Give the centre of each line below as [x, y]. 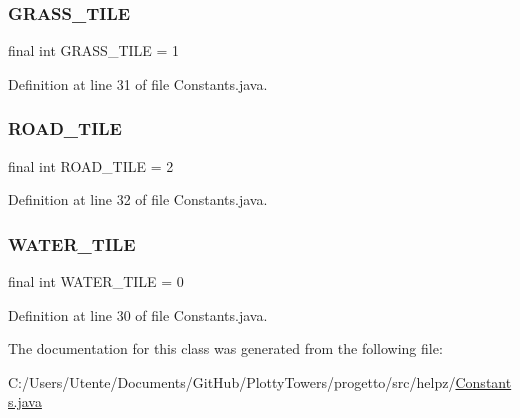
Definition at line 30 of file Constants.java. [138, 314]
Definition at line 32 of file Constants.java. [138, 199]
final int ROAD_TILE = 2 [91, 165]
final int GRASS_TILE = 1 [94, 50]
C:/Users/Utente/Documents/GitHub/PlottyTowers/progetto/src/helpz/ [232, 381]
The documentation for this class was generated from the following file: [225, 348]
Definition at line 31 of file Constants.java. [138, 83]
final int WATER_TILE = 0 [96, 281]
